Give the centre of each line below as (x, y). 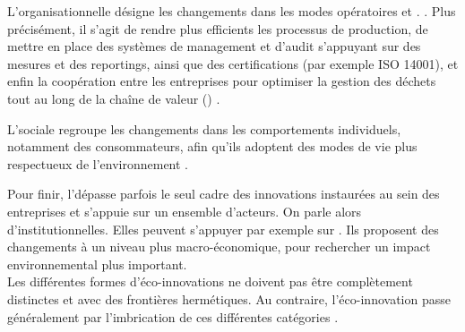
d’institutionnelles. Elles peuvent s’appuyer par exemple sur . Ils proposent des (223, 229)
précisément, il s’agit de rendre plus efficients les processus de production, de (218, 28)
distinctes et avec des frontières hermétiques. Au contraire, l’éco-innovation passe (229, 298)
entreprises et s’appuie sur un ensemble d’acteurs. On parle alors (185, 211)
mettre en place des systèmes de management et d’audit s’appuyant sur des (214, 46)
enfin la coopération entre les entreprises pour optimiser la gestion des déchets (222, 81)
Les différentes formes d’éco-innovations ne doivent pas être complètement (210, 281)
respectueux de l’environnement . (98, 163)
